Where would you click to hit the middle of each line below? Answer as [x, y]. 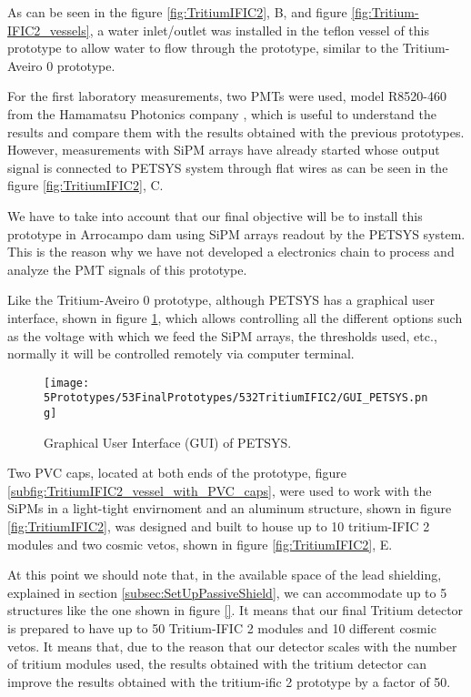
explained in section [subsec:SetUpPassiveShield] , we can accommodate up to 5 [227, 592]
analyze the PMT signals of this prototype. [127, 269]
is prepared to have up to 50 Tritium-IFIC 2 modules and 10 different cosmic [222, 628]
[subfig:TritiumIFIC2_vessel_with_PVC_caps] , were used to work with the [220, 490]
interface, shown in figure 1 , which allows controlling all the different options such [235, 317]
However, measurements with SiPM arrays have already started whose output [224, 150]
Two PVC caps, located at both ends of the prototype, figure [177, 473]
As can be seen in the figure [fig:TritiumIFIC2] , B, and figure [177, 12]
